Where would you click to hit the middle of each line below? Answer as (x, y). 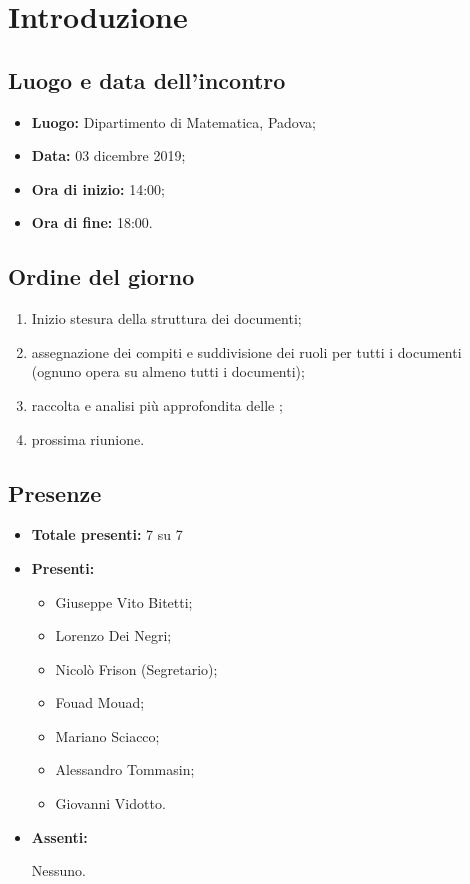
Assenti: (59, 836)
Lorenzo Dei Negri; (113, 635)
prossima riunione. (88, 438)
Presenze (55, 492)
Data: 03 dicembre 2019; (108, 155)
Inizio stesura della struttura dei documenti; (166, 318)
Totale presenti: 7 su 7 (107, 534)
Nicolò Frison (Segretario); (136, 668)
